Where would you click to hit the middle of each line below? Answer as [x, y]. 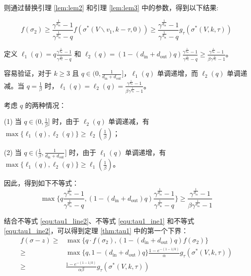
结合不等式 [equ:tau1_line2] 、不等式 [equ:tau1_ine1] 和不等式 [99, 221]
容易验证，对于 [28, 73]
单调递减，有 [129, 121]
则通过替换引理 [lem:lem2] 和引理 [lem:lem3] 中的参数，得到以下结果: [111, 7]
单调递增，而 [177, 73]
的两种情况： [45, 105]
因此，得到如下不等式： [41, 183]
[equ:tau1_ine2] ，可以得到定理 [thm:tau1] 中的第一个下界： [96, 230]
